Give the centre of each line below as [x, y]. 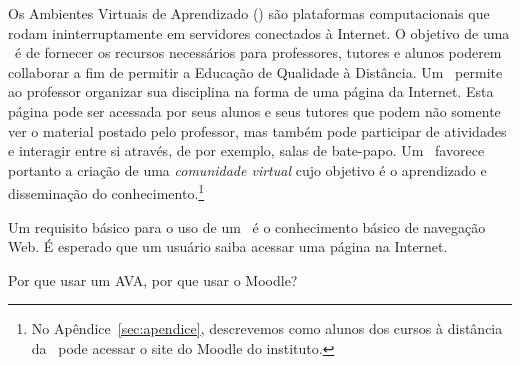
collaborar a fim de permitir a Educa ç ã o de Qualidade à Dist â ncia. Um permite [255, 71]
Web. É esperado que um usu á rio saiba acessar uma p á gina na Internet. [228, 246]
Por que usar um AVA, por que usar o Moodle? [153, 279]
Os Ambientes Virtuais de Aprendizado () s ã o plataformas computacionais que [249, 13]
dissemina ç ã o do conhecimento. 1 [106, 191]
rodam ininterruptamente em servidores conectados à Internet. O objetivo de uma [259, 32]
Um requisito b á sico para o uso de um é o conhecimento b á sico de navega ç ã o [247, 226]
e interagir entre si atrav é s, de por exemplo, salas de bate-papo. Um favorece [246, 150]
